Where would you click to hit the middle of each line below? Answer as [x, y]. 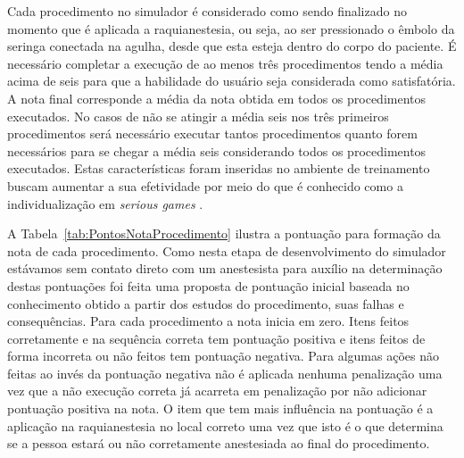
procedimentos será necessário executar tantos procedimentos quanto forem [212, 133]
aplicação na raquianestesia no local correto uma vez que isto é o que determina [225, 425]
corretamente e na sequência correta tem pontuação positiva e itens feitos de [216, 338]
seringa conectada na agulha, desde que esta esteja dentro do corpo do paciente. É [232, 46]
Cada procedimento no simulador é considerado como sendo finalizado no [207, 11]
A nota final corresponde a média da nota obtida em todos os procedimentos [217, 98]
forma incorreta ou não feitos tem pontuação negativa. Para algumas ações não [223, 356]
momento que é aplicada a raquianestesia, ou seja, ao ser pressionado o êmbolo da [231, 28]
